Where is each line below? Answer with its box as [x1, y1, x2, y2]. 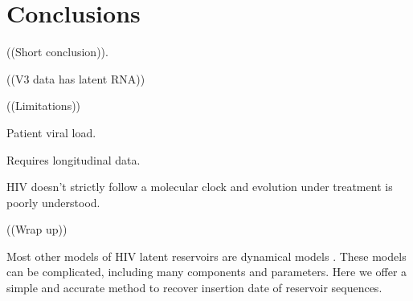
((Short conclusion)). [6, 43, 108, 60]
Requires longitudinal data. [6, 151, 141, 168]
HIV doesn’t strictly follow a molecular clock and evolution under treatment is [6, 178, 393, 195]
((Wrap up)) [6, 221, 67, 238]
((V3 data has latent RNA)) [6, 70, 145, 87]
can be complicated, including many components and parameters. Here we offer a [6, 263, 407, 280]
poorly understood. [6, 193, 100, 210]
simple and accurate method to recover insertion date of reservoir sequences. [6, 279, 382, 296]
